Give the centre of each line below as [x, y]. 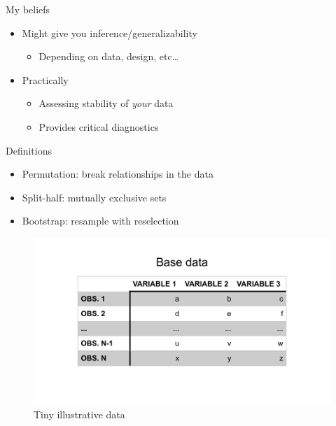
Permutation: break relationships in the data [118, 174]
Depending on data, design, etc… [109, 56]
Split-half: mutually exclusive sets [94, 197]
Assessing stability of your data [106, 103]
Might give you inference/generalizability [110, 33]
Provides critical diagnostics [99, 126]
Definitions [29, 150]
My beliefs [28, 9]
